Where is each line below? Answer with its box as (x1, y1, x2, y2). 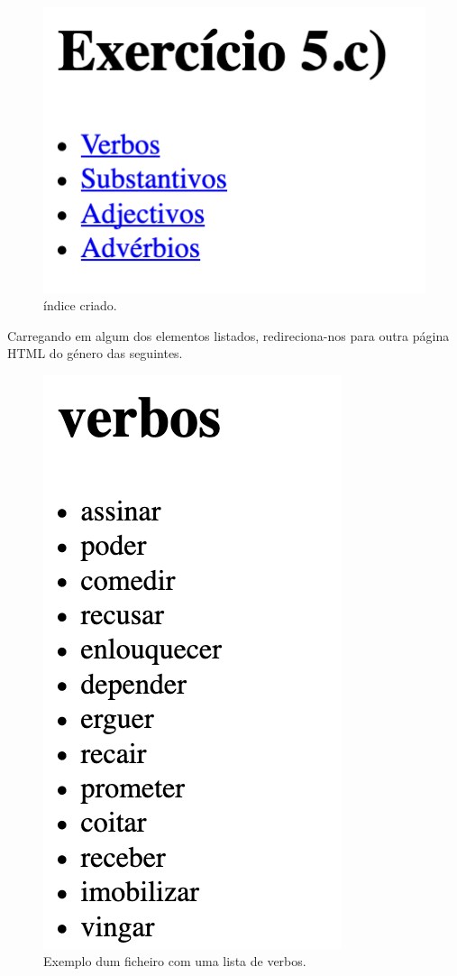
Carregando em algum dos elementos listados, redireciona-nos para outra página (7, 326, 450, 345)
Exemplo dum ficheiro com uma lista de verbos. (43, 952, 306, 971)
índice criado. (43, 296, 117, 315)
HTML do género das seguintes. (7, 344, 183, 363)
